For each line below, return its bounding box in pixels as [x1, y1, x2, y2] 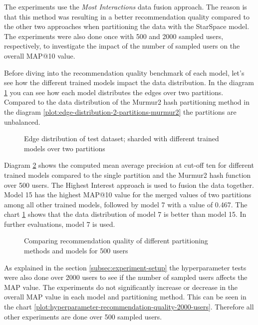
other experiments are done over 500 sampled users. [4, 311, 162, 321]
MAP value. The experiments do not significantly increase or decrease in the [4, 281, 238, 292]
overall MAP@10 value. [4, 50, 75, 61]
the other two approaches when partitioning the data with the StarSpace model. [4, 21, 250, 32]
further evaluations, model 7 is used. [4, 218, 115, 229]
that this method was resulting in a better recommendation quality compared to [4, 11, 250, 22]
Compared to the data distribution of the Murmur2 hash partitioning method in [4, 97, 250, 107]
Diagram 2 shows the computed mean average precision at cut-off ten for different [4, 160, 255, 170]
